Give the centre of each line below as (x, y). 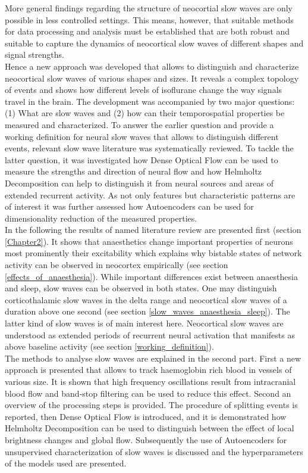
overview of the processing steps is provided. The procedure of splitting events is (151, 405)
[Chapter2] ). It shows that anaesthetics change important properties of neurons (149, 241)
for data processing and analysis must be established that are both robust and (147, 31)
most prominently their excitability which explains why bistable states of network (153, 253)
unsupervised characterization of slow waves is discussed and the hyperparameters (154, 451)
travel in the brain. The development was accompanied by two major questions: (150, 101)
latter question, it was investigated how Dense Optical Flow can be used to (142, 159)
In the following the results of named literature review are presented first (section (153, 230)
